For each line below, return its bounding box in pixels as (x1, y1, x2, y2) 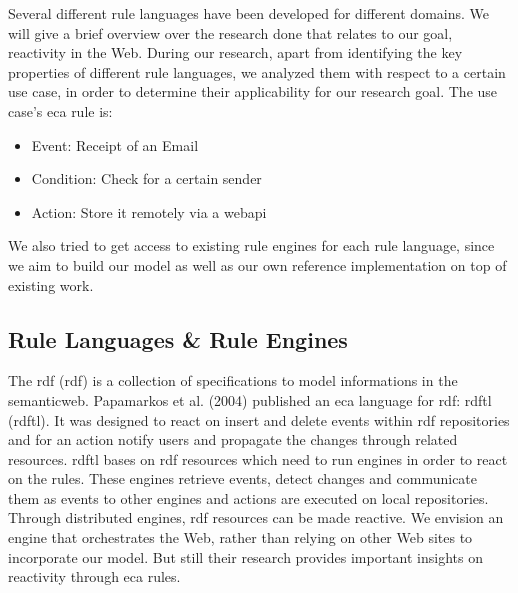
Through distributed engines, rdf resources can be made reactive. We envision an (8, 507, 504, 528)
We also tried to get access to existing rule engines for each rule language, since (8, 235, 495, 256)
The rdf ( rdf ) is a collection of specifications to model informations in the (8, 370, 458, 391)
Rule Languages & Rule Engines (8, 323, 348, 354)
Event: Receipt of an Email (31, 134, 199, 155)
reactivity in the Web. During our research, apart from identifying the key (8, 42, 463, 63)
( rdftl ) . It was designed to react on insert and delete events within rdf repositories (8, 409, 510, 430)
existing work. (8, 274, 94, 295)
